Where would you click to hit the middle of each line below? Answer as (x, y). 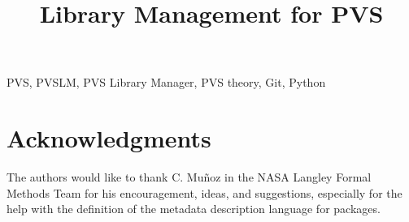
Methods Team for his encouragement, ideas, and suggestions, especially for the (204, 192)
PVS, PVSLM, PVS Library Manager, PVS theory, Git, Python (166, 82)
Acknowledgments (109, 138)
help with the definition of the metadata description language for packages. (194, 209)
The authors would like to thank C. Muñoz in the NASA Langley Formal (189, 177)
